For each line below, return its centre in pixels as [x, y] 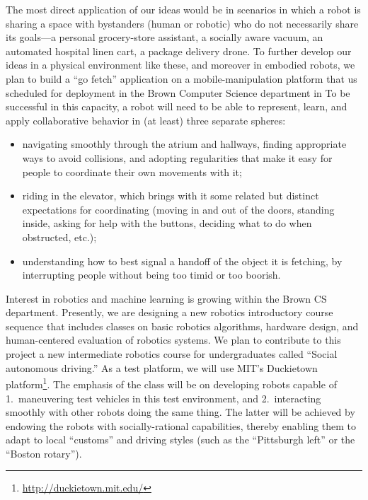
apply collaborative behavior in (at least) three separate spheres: [146, 120]
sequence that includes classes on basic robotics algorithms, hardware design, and [182, 326]
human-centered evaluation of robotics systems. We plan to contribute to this [173, 340]
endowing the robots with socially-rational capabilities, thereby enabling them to [181, 425]
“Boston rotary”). [44, 453]
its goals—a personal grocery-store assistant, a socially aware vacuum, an [165, 37]
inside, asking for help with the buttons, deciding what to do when [167, 223]
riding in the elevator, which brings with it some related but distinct [171, 196]
